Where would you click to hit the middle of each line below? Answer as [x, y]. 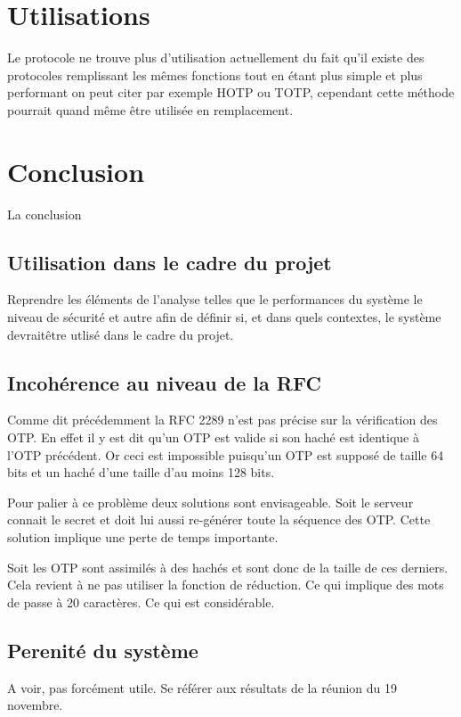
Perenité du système [103, 650]
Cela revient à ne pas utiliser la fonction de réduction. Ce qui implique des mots [226, 585]
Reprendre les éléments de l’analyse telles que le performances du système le [215, 299]
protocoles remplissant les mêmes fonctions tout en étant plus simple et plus [215, 74]
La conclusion [44, 214]
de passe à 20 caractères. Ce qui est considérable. [141, 602]
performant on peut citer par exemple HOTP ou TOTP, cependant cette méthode [231, 92]
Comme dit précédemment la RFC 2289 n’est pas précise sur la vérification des [222, 420]
